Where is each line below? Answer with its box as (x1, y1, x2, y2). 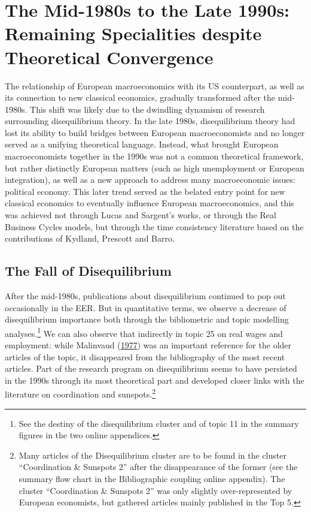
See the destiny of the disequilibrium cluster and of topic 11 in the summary (19, 417, 299, 429)
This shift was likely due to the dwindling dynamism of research (30, 103, 265, 115)
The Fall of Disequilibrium (5, 261, 172, 280)
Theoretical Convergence (5, 44, 214, 69)
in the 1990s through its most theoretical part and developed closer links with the (5, 374, 304, 386)
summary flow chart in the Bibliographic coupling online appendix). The (19, 472, 285, 485)
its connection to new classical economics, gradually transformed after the (5, 91, 276, 104)
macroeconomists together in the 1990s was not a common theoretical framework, (5, 150, 304, 162)
